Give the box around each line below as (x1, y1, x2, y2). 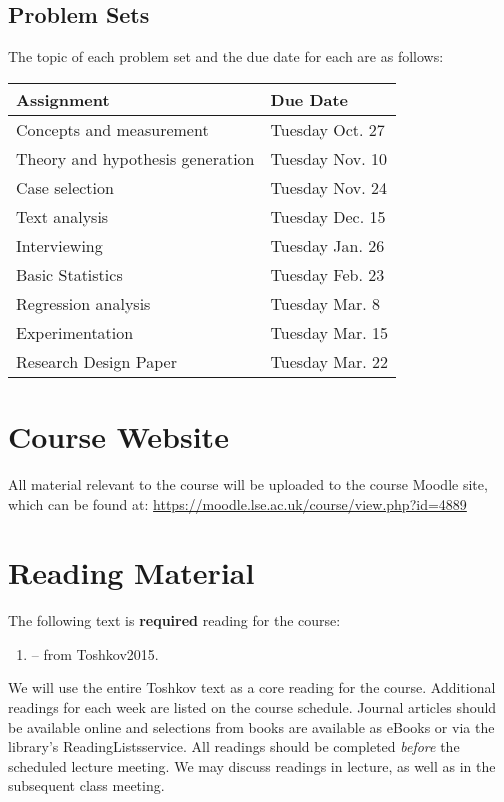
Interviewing (16, 233, 103, 257)
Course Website (8, 415, 229, 456)
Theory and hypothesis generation (16, 146, 255, 170)
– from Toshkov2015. (31, 643, 159, 664)
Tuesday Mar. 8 (270, 291, 380, 315)
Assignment (16, 87, 110, 111)
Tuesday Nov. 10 (270, 146, 388, 170)
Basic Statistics (16, 262, 123, 286)
